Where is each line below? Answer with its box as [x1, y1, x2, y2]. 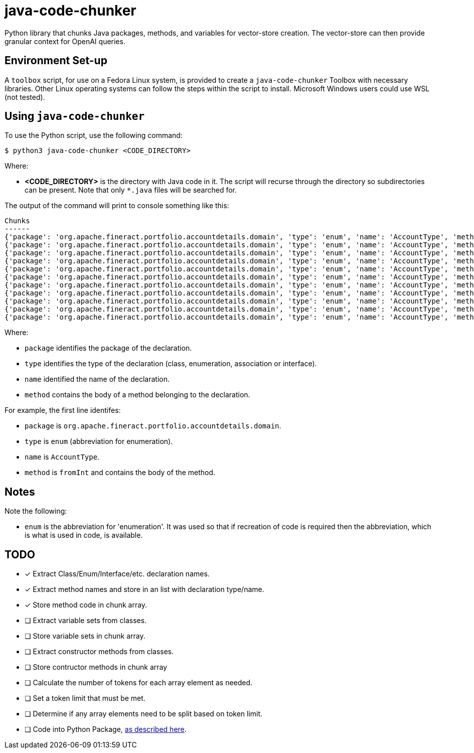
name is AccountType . [25, 453, 100, 462]
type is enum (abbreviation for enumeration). [25, 437, 173, 446]
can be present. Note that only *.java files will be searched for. [25, 186, 237, 195]
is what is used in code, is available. [25, 531, 143, 540]
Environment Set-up [5, 54, 107, 67]
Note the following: [5, 507, 67, 516]
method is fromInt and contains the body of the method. [25, 468, 216, 477]
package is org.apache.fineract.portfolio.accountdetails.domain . [25, 421, 281, 430]
